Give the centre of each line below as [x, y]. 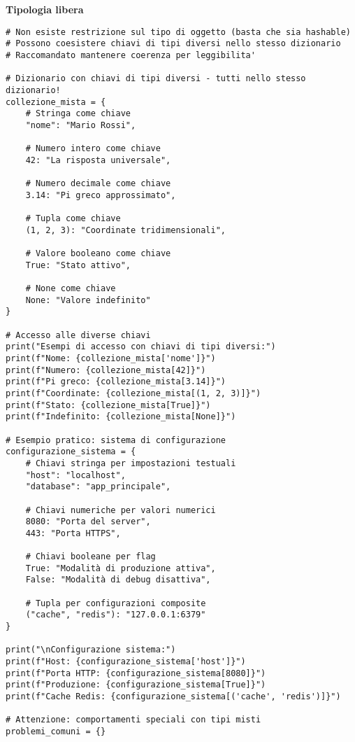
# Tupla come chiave [73, 219]
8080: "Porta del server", [88, 522]
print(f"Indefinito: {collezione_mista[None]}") [121, 417]
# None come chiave [71, 289]
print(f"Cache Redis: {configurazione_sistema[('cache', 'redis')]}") [173, 696]
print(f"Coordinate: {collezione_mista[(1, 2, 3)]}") [133, 393]
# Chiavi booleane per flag [90, 557]
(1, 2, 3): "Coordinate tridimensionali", [125, 230]
